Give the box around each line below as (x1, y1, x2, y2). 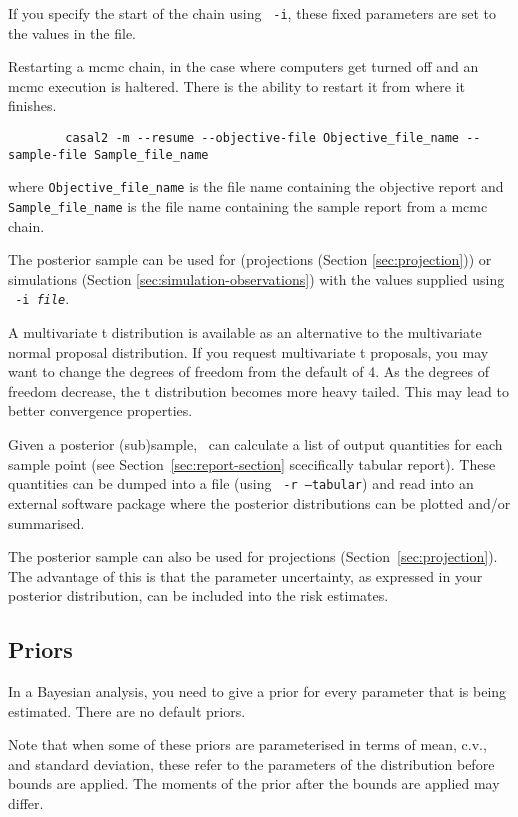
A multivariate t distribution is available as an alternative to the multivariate (8, 322, 482, 343)
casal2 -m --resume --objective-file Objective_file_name (65, 131, 460, 146)
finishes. (8, 95, 57, 116)
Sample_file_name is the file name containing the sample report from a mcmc (8, 196, 488, 216)
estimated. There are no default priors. (8, 700, 246, 721)
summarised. (8, 512, 85, 533)
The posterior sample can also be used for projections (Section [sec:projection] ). (8, 546, 498, 567)
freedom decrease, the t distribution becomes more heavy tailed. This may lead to (8, 380, 509, 401)
